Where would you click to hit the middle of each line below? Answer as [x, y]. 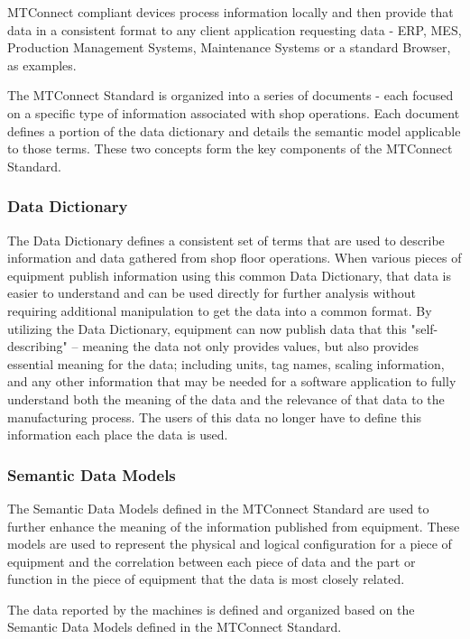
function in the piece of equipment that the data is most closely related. [206, 579]
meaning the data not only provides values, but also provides [251, 346]
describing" [37, 346]
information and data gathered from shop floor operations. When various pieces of [235, 258]
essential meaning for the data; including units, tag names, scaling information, [226, 363]
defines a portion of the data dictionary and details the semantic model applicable [234, 130]
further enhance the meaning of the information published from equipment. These [234, 526]
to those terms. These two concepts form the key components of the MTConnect [230, 148]
